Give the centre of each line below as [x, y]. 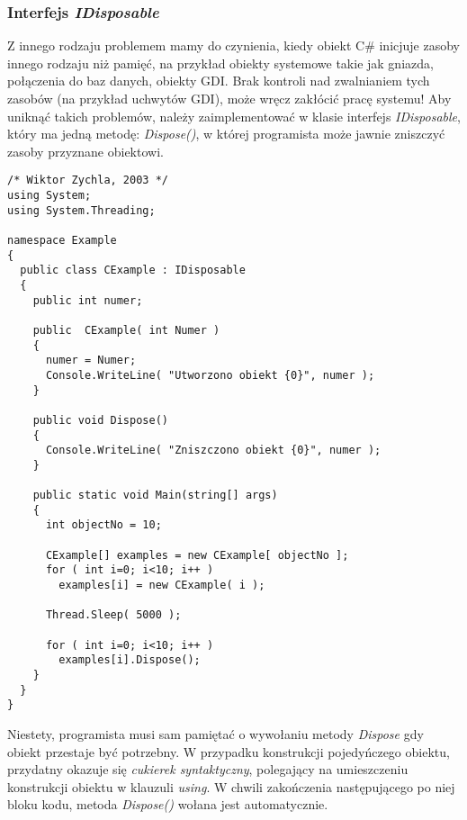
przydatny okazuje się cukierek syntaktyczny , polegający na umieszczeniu [208, 769]
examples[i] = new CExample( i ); [162, 586]
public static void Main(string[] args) [155, 496]
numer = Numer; [91, 360]
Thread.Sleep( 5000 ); [113, 615]
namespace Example [62, 240]
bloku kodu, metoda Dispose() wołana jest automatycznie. [168, 804]
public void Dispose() [100, 420]
